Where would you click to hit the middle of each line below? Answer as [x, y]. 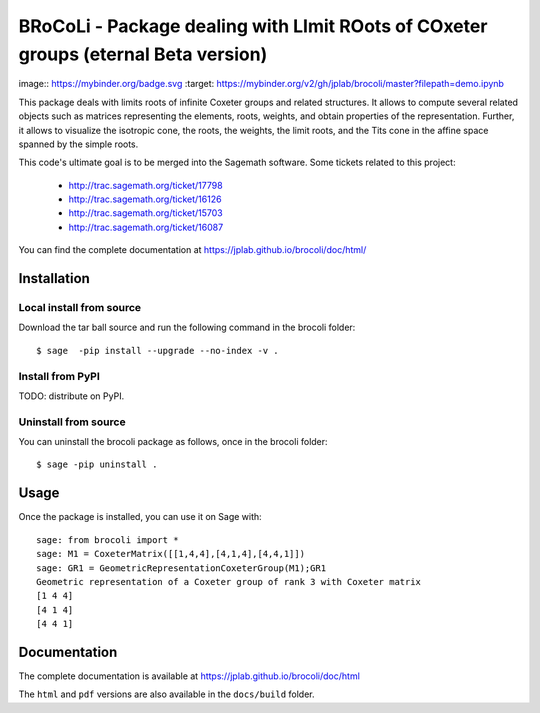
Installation [54, 278]
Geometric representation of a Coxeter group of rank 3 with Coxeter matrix [229, 581]
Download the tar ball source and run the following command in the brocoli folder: [187, 327]
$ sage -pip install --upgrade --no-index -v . [157, 350]
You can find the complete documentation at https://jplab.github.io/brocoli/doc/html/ [192, 250]
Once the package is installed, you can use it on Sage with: [140, 517]
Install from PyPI [59, 376]
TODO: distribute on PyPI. [71, 396]
